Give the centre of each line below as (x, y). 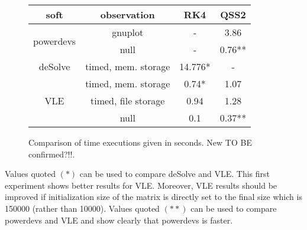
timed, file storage (128, 101)
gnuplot (128, 32)
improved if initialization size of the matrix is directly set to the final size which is (153, 197)
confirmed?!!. (52, 154)
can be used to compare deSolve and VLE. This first (174, 174)
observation (127, 14)
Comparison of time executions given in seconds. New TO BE (140, 142)
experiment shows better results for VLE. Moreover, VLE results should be (141, 185)
